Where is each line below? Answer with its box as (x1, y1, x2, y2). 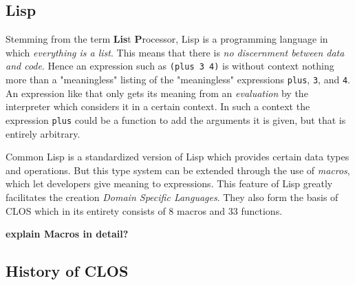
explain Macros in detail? (6, 226, 129, 241)
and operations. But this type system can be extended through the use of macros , (6, 162, 350, 177)
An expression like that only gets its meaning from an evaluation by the (6, 85, 308, 100)
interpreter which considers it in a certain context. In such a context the (6, 99, 310, 114)
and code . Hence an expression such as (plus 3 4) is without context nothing (6, 59, 334, 73)
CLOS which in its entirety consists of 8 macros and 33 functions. (6, 203, 283, 218)
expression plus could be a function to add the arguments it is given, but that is (6, 112, 346, 127)
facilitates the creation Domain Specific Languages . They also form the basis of (6, 189, 338, 204)
